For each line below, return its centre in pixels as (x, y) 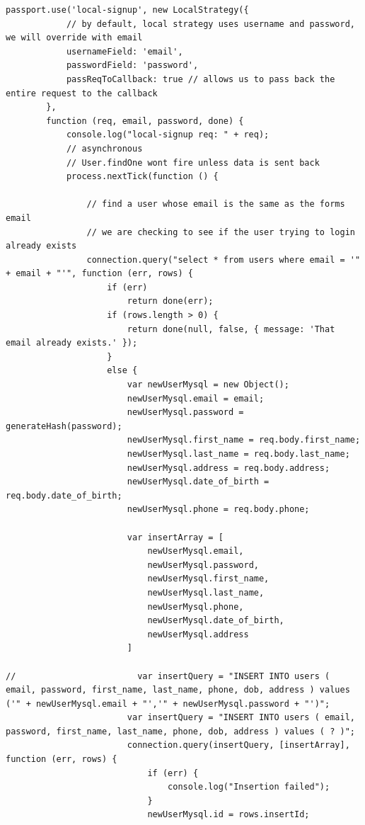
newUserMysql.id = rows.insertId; (228, 815)
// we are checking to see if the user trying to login (221, 232)
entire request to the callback (82, 93)
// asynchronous (104, 148)
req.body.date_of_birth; (64, 495)
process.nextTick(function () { (142, 177)
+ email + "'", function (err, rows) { (99, 274)
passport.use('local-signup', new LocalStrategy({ (127, 10)
